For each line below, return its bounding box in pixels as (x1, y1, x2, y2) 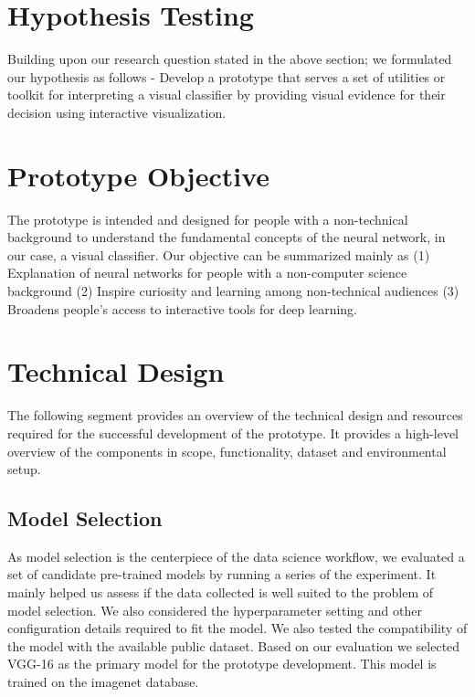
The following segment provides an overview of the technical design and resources (7, 406, 463, 425)
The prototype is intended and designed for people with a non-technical (7, 209, 408, 228)
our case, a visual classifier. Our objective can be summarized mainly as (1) (7, 245, 430, 264)
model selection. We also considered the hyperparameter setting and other (7, 600, 422, 619)
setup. (7, 459, 41, 479)
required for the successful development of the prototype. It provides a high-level (7, 423, 459, 442)
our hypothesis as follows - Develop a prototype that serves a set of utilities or (7, 67, 446, 86)
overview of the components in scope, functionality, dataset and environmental (7, 441, 447, 460)
